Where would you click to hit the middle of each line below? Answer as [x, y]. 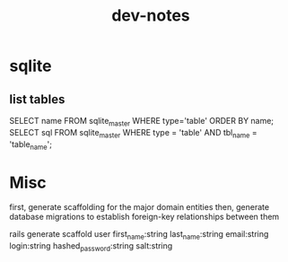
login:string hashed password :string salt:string [91, 247]
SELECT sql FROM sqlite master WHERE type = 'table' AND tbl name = [133, 133]
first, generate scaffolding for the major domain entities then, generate [140, 207]
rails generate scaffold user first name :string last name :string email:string [139, 236]
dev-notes [151, 16]
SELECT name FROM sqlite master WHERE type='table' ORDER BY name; [142, 122]
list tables [37, 99]
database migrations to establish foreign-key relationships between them [144, 217]
